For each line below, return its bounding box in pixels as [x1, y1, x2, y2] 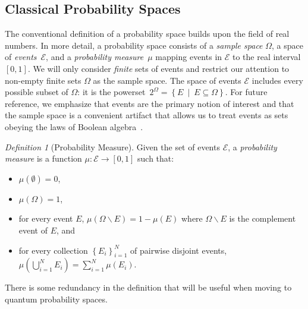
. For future [225, 86, 268, 98]
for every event [18, 212, 73, 225]
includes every [252, 74, 303, 86]
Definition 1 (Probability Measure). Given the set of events [5, 140, 220, 153]
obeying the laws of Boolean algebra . [5, 120, 143, 133]
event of [18, 223, 48, 236]
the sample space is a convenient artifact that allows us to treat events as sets [5, 109, 288, 121]
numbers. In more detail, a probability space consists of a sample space [5, 39, 263, 51]
